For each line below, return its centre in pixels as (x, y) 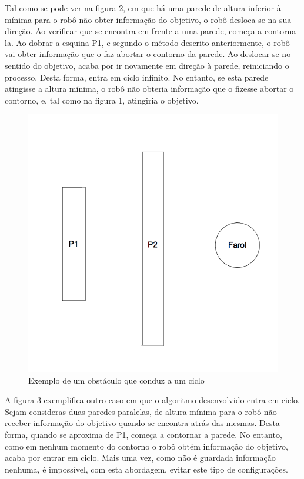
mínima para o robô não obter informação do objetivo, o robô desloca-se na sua (148, 19)
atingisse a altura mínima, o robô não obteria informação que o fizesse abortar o (149, 89)
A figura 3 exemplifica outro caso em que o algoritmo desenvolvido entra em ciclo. (152, 400)
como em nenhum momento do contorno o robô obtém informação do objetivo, (146, 446)
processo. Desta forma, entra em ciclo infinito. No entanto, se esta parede (137, 77)
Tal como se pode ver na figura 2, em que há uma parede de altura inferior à (143, 8)
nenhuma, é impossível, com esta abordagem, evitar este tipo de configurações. (146, 469)
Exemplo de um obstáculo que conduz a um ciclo (116, 380)
